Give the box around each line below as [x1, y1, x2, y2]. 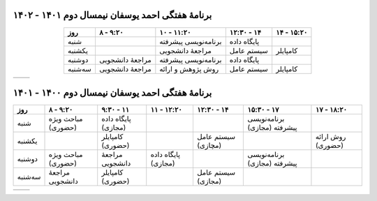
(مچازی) [196, 140, 222, 150]
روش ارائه [315, 132, 346, 142]
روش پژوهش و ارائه [159, 64, 219, 73]
